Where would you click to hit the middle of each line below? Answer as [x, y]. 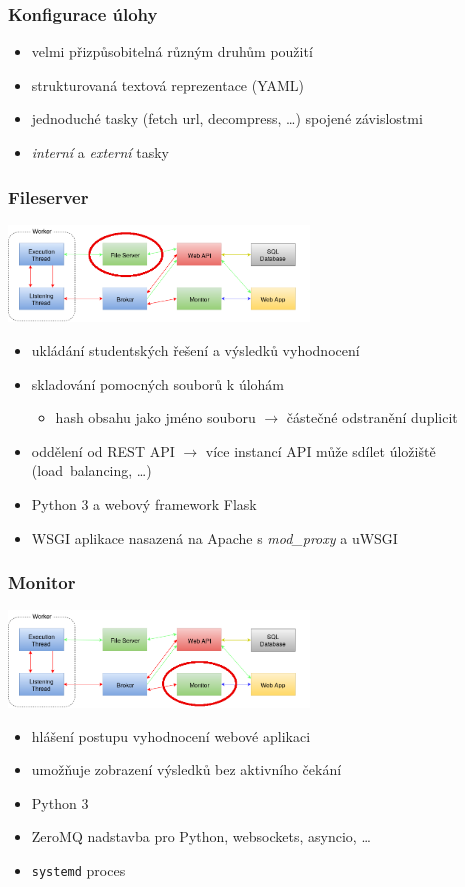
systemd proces [78, 869]
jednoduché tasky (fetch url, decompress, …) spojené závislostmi [227, 118]
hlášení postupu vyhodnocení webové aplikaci [171, 735]
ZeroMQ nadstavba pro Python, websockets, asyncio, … [201, 836]
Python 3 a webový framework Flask [144, 503]
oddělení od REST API [103, 450]
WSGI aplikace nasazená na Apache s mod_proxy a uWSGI [214, 537]
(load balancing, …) [91, 470]
